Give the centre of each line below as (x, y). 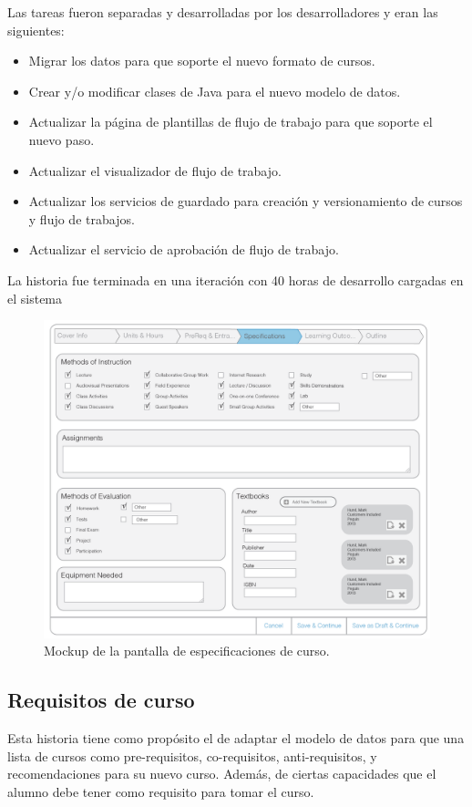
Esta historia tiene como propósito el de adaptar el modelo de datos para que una (236, 738)
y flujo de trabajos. (82, 218)
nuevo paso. (62, 139)
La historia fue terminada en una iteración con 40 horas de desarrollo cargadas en (236, 279)
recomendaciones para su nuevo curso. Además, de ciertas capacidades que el (222, 774)
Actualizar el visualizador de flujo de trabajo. (155, 170)
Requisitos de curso (101, 700)
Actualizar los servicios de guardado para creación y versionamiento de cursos (246, 201)
